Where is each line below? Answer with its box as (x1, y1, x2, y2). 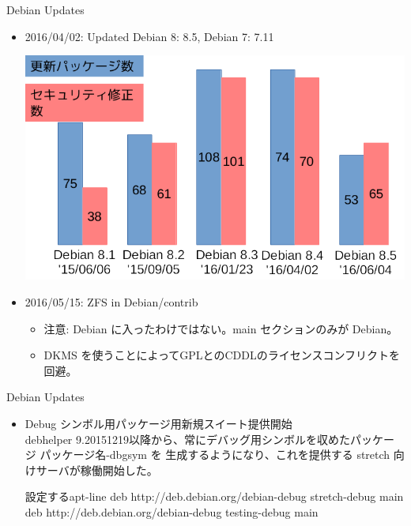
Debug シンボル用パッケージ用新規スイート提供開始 (25, 415, 292, 431)
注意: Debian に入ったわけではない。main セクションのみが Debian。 (43, 320, 398, 336)
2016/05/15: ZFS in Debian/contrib (25, 293, 198, 310)
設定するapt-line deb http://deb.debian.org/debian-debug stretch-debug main (25, 488, 404, 505)
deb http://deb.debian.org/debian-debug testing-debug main (25, 503, 319, 520)
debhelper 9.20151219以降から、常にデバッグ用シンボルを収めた (25, 430, 350, 447)
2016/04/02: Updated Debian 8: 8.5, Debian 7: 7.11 (25, 28, 274, 44)
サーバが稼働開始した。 (36, 461, 158, 478)
